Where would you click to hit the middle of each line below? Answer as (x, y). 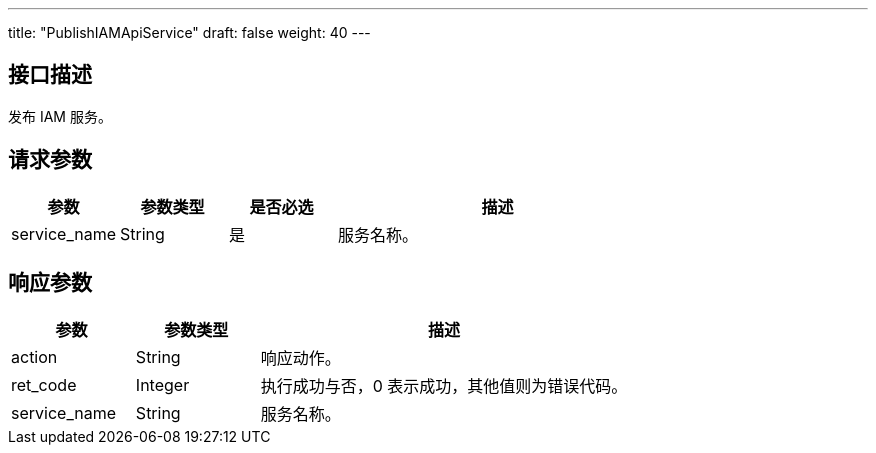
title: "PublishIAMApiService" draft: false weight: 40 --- (189, 32)
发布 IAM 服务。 (60, 116)
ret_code (44, 384)
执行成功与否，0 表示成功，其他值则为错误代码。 (444, 385)
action (34, 356)
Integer (162, 384)
